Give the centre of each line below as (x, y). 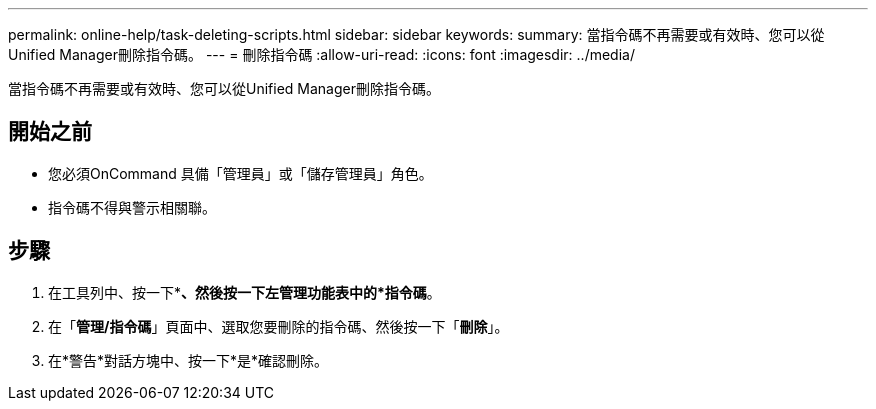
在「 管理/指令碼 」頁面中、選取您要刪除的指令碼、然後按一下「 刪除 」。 (278, 326)
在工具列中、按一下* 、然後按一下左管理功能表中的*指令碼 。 (244, 292)
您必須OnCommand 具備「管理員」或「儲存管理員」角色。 (240, 173)
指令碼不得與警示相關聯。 (132, 207)
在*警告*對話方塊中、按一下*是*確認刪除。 (188, 360)
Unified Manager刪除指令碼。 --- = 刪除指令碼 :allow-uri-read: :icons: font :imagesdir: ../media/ (321, 54)
